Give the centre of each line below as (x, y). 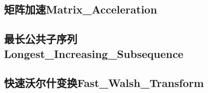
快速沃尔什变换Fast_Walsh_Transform (104, 83)
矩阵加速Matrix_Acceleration (81, 9)
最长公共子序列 (41, 39)
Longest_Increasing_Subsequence (94, 53)
